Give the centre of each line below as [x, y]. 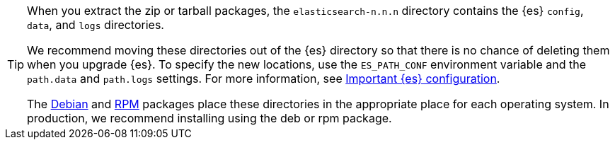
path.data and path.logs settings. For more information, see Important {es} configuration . [264, 79]
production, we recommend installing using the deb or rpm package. [209, 118]
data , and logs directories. [96, 25]
